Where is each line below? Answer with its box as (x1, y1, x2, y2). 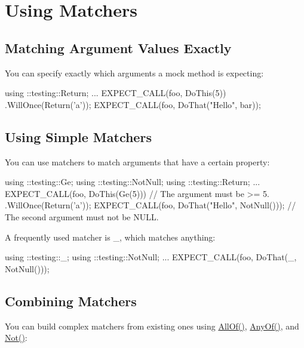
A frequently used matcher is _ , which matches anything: (5, 230, 216, 243)
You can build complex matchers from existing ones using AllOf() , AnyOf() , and (5, 319, 299, 332)
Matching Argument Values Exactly (5, 38, 232, 57)
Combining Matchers (5, 291, 137, 310)
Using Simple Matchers (5, 127, 152, 146)
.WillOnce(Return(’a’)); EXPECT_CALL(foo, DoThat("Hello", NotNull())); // (5, 199, 296, 211)
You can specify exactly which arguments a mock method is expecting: (5, 66, 264, 79)
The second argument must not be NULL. (5, 210, 159, 223)
